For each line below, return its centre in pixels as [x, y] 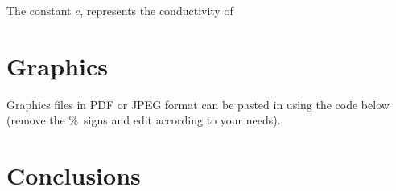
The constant [39, 10]
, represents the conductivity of [157, 10]
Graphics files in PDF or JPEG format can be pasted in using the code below [198, 104]
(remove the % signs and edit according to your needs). [144, 120]
